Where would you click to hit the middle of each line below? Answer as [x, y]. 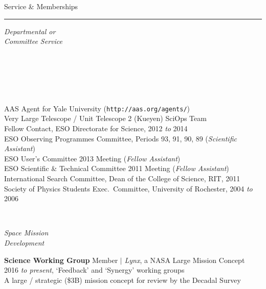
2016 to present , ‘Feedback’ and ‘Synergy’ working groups [94, 270]
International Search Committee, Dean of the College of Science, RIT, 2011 [122, 178]
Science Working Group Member [61, 260]
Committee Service [33, 41]
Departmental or [30, 31]
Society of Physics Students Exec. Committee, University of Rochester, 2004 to [128, 188]
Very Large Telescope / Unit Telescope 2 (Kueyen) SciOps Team [105, 118]
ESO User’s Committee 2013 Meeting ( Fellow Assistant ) [92, 158]
